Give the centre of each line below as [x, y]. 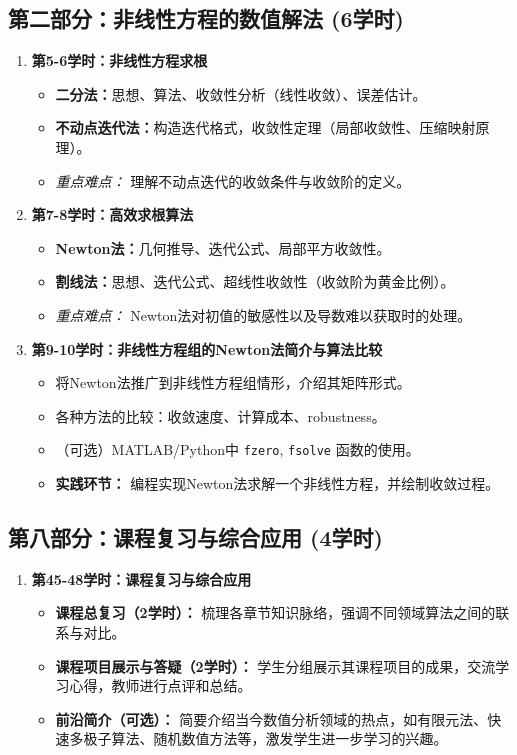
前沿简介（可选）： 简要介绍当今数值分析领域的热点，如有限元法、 [271, 718]
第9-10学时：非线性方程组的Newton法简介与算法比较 [207, 348]
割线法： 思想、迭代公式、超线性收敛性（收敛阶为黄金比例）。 [255, 281]
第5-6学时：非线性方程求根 [119, 60]
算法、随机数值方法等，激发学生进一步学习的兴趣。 [279, 738]
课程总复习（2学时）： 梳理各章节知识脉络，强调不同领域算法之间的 [275, 612]
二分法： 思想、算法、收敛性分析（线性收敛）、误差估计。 [241, 93]
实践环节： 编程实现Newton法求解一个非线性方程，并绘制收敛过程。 [277, 482]
